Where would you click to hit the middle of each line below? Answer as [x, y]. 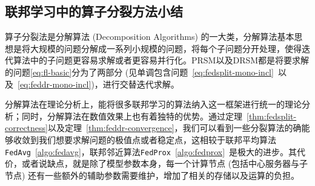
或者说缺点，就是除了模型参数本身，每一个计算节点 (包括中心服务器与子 [165, 163]
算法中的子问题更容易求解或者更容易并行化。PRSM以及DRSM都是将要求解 [161, 60]
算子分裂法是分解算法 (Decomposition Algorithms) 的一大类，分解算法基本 [150, 37]
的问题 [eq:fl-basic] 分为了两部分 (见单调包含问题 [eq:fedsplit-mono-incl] [139, 72]
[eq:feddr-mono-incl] [55, 84]
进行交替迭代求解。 [141, 84]
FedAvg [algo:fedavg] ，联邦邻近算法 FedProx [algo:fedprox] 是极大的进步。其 [151, 151]
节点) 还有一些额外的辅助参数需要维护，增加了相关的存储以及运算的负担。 [152, 175]
